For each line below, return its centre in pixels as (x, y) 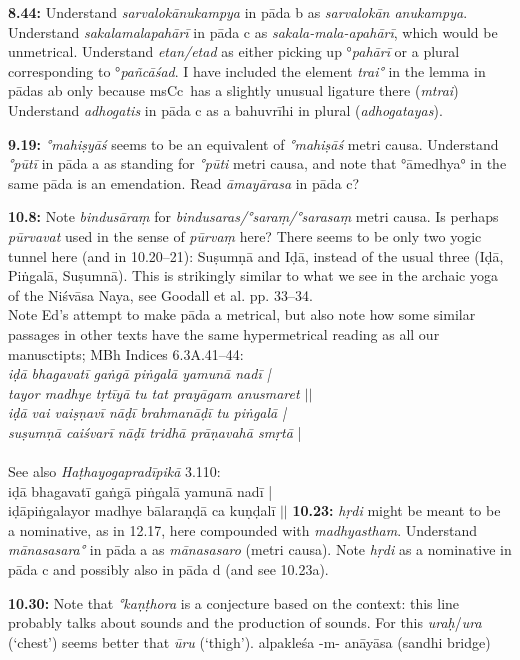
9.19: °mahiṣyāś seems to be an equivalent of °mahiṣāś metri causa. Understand (253, 143)
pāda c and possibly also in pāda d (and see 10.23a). (168, 569)
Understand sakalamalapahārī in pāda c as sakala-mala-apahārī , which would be (253, 31)
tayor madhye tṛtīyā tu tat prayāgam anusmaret (154, 392)
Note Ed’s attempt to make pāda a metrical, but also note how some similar (242, 314)
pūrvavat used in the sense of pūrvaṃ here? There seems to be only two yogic (245, 235)
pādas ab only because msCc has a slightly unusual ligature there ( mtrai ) (233, 90)
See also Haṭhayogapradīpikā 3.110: (114, 471)
